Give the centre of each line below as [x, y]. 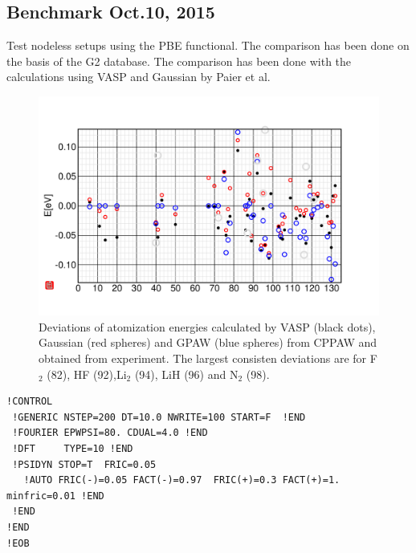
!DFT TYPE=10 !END [73, 449]
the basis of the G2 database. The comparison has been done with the [179, 61]
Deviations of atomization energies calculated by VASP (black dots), [207, 326]
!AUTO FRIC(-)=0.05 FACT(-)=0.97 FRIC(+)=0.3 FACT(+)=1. [182, 480]
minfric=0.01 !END [55, 496]
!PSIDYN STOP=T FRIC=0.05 [84, 464]
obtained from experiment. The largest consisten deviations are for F [208, 358]
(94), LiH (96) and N [186, 374]
